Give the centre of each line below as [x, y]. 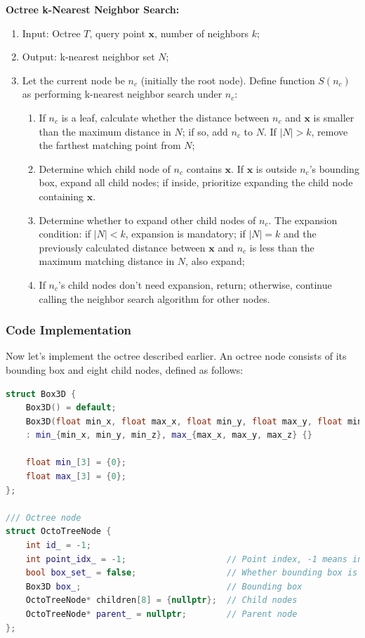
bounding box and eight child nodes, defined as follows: [125, 369]
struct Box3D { [41, 394]
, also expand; [215, 261]
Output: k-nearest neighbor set [88, 57]
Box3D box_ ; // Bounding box [164, 586]
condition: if [65, 234]
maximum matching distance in [107, 261]
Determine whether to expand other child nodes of [147, 220]
